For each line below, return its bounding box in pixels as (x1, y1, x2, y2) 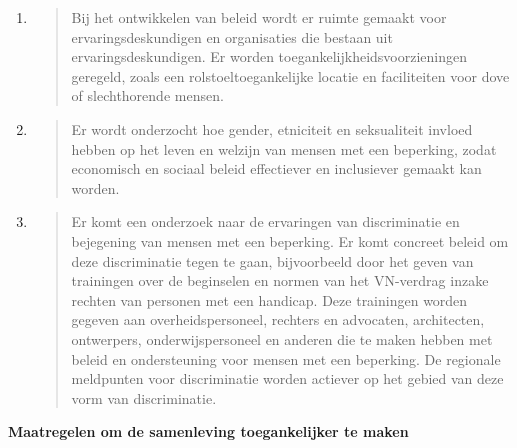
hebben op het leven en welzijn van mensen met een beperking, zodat (71, 138, 497, 159)
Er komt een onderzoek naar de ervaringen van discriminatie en (71, 211, 460, 232)
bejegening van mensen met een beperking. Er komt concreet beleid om (71, 230, 509, 251)
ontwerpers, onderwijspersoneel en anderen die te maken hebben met (71, 328, 493, 349)
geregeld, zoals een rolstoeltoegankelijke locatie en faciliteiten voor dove (71, 65, 510, 86)
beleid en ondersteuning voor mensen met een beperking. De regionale (71, 348, 501, 369)
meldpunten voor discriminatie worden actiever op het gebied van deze (71, 368, 504, 389)
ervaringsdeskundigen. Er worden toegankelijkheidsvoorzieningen (71, 46, 467, 67)
